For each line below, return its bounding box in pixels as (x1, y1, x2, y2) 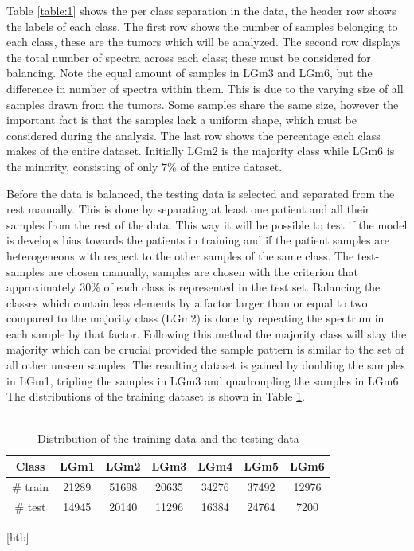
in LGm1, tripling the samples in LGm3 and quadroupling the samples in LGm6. (6, 372, 402, 389)
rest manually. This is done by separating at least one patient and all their (6, 201, 370, 217)
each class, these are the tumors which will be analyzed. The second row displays (6, 33, 401, 50)
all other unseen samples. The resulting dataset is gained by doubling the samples (6, 357, 405, 373)
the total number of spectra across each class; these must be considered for (6, 49, 371, 65)
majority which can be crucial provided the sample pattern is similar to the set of (6, 341, 404, 358)
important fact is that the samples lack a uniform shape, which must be (6, 111, 357, 128)
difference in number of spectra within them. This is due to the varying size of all (6, 80, 404, 96)
